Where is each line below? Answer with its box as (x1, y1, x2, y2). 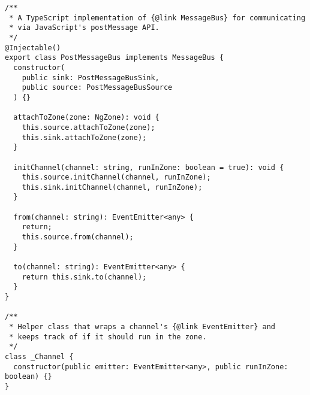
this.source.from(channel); (22, 233, 134, 242)
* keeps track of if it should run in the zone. (9, 332, 207, 341)
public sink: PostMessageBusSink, (22, 73, 159, 82)
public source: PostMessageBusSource (22, 83, 173, 92)
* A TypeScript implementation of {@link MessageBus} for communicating (9, 13, 306, 22)
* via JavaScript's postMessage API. (9, 23, 159, 32)
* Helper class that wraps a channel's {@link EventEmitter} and (9, 323, 276, 331)
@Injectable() (5, 43, 61, 52)
